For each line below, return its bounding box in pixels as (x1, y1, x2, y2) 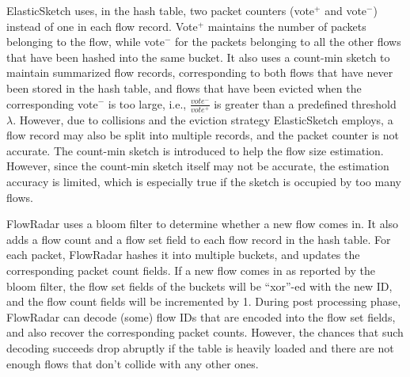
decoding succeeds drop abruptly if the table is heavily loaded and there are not (6, 340, 394, 356)
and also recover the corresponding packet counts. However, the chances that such (6, 324, 404, 341)
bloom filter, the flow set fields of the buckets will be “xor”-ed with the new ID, (6, 277, 393, 294)
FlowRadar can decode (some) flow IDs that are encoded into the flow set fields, (6, 308, 396, 325)
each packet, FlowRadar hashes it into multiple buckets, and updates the (6, 246, 360, 263)
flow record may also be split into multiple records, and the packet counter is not (6, 127, 399, 143)
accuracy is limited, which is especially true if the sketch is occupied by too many (6, 173, 401, 190)
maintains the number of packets (207, 17, 366, 34)
